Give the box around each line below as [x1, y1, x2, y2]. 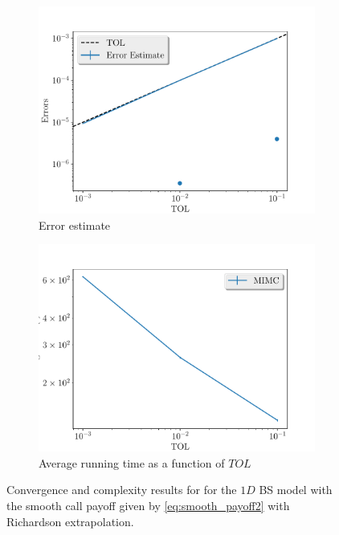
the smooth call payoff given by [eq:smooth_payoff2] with [6, 496, 290, 513]
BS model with [259, 481, 333, 498]
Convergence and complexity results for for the [6, 481, 237, 498]
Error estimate [39, 216, 111, 233]
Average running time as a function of [39, 454, 225, 471]
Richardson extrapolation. [6, 513, 134, 529]
